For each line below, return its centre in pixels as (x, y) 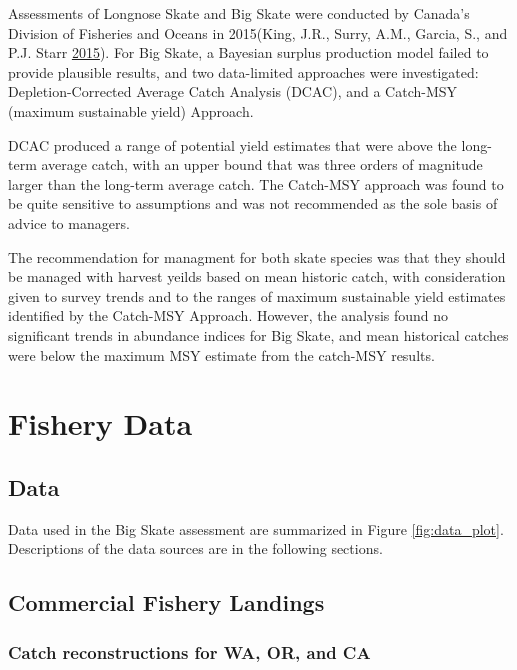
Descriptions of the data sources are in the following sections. (195, 548)
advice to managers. (69, 222)
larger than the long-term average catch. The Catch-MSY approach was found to (256, 183)
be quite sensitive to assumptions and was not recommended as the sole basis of (253, 203)
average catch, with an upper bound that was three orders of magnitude (262, 164)
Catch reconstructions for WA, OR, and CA (189, 651)
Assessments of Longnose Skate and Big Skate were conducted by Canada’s (239, 13)
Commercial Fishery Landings (166, 602)
